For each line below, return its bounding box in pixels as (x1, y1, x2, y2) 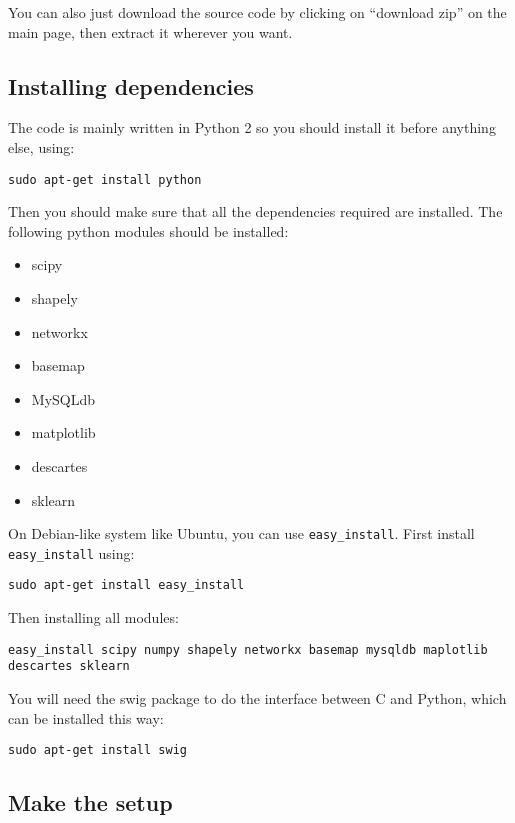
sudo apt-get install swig (8, 743, 187, 758)
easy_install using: (8, 542, 135, 563)
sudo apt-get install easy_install (8, 578, 245, 593)
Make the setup (8, 787, 173, 818)
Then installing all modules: (8, 607, 179, 628)
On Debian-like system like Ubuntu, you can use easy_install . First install (8, 523, 475, 544)
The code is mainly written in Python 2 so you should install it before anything (8, 117, 496, 138)
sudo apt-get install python (8, 172, 202, 187)
